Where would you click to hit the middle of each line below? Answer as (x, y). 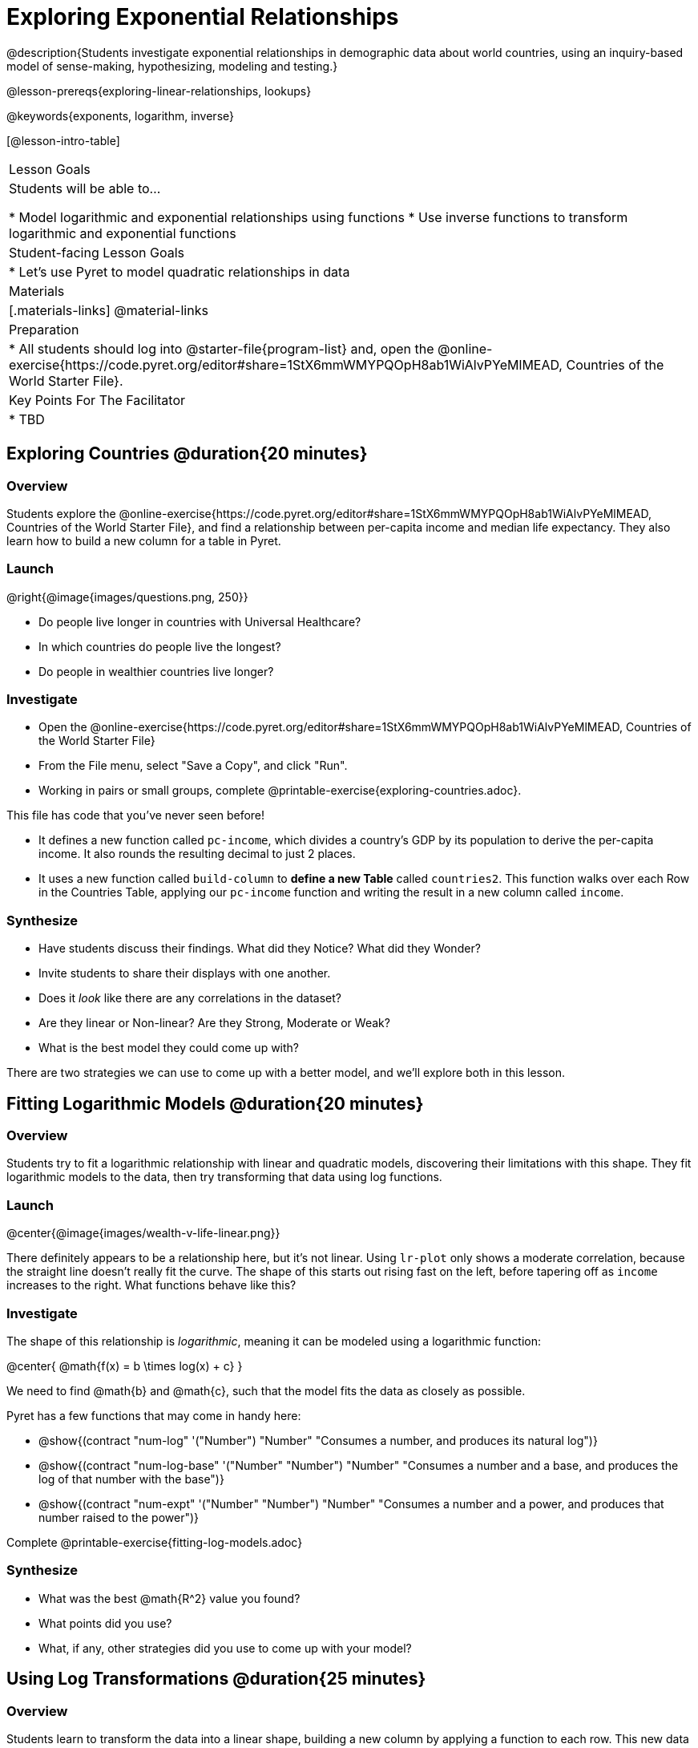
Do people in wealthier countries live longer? (156, 671)
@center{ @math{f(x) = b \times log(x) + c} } (125, 1366)
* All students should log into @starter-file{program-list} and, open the (222, 348)
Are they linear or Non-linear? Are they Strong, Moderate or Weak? (214, 1023)
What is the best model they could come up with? (169, 1048)
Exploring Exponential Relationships (203, 17)
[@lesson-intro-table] (63, 140)
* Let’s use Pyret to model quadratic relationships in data (180, 271)
